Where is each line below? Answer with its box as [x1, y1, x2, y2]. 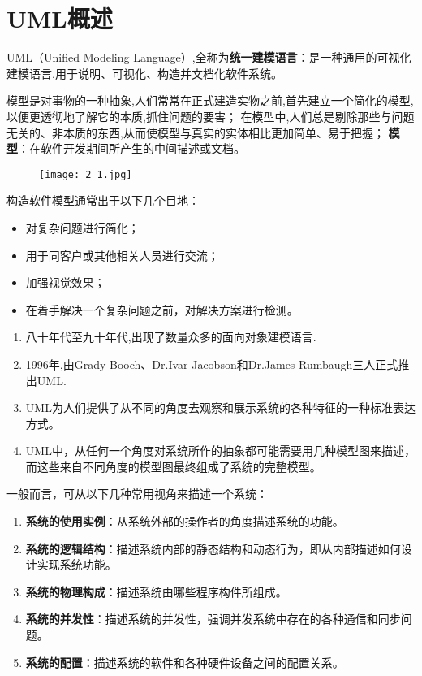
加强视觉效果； [25, 274, 105, 291]
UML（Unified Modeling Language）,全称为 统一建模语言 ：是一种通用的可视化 [6, 49, 411, 66]
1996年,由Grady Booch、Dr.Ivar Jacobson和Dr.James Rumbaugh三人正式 [25, 355, 398, 372]
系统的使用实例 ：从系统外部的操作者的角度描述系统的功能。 [25, 513, 344, 530]
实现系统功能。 [37, 556, 117, 573]
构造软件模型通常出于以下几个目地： [6, 192, 200, 209]
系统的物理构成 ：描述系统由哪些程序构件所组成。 [25, 583, 287, 600]
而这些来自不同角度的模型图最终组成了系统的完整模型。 [25, 457, 321, 474]
